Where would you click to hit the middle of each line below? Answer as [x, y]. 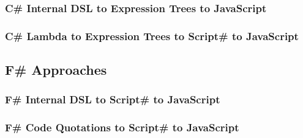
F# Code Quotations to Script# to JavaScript [122, 127]
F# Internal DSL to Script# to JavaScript [113, 99]
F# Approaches [56, 70]
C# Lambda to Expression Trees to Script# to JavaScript [152, 36]
